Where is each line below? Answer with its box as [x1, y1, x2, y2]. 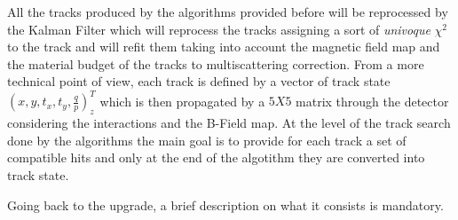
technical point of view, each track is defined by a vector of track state [7, 72, 391, 90]
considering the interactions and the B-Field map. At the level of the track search [7, 114, 451, 132]
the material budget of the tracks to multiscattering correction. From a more [7, 54, 424, 73]
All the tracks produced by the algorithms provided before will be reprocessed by [7, 3, 448, 20]
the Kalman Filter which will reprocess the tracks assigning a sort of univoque [7, 20, 430, 38]
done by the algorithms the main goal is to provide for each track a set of [7, 130, 407, 149]
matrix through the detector [296, 91, 449, 110]
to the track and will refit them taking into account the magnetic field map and [7, 37, 440, 56]
